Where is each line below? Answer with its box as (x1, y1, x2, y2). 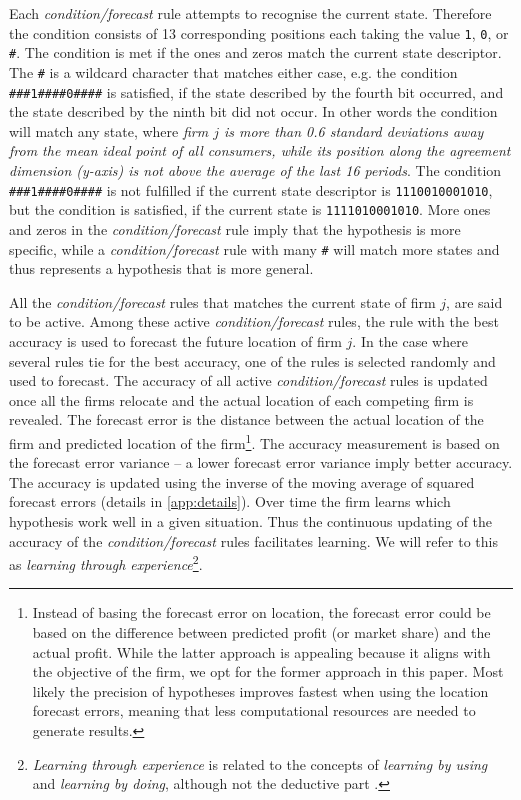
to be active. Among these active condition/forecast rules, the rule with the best (9, 311, 499, 332)
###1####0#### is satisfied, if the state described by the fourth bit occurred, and (9, 81, 504, 102)
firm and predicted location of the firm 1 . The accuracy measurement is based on (9, 429, 500, 453)
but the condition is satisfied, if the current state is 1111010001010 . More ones (9, 199, 491, 220)
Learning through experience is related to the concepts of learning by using (32, 753, 488, 774)
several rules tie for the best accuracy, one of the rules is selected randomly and (9, 350, 496, 371)
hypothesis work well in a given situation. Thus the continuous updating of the (9, 510, 493, 531)
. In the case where (352, 330, 468, 351)
